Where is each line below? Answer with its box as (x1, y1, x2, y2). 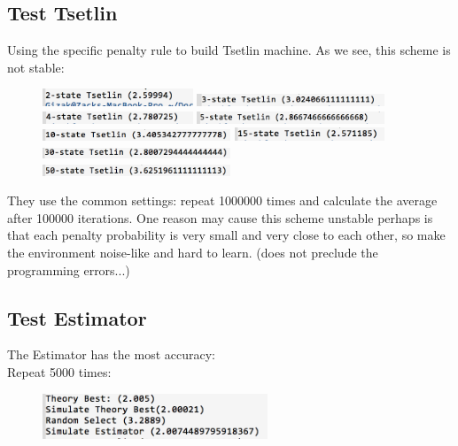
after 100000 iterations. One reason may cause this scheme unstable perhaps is (7, 208, 433, 227)
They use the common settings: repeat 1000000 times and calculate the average (7, 191, 438, 210)
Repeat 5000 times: (7, 362, 112, 381)
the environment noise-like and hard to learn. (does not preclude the (7, 243, 378, 261)
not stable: (7, 58, 65, 76)
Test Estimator (7, 304, 147, 331)
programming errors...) (7, 260, 130, 279)
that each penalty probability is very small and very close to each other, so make (7, 226, 446, 244)
